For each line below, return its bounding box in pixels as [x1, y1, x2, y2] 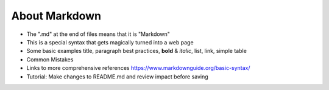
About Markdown [11, 9, 102, 22]
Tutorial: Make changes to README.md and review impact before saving [26, 73, 208, 80]
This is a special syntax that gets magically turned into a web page [26, 38, 194, 46]
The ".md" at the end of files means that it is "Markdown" [26, 30, 171, 38]
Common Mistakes [26, 55, 74, 63]
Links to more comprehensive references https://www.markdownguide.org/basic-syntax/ [26, 64, 250, 72]
